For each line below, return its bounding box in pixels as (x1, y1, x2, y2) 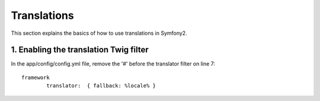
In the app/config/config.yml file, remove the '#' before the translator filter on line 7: (11, 60, 216, 67)
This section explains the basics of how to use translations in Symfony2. (11, 30, 187, 37)
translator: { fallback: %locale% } (46, 83, 156, 89)
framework (21, 74, 50, 81)
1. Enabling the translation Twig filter (11, 45, 149, 55)
